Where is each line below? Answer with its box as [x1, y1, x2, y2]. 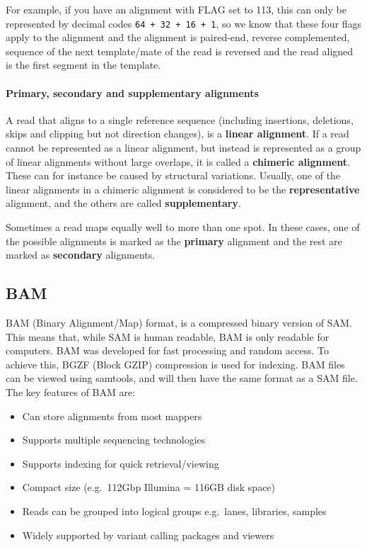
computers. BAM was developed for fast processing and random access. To [6, 343, 330, 358]
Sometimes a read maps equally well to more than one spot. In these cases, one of [6, 219, 360, 234]
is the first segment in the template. [6, 57, 161, 72]
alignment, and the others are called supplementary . [6, 196, 241, 210]
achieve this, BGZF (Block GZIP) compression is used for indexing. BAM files [6, 356, 345, 371]
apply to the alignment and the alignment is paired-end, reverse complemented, [6, 30, 350, 45]
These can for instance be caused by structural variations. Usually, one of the [6, 168, 341, 183]
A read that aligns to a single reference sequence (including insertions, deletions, [6, 112, 354, 127]
